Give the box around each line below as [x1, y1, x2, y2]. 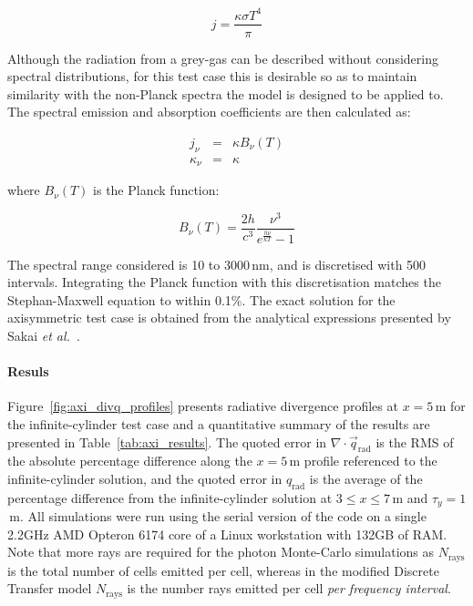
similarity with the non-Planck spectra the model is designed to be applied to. [7, 84, 444, 103]
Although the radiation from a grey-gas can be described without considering [7, 48, 438, 67]
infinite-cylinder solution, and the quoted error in [7, 468, 283, 488]
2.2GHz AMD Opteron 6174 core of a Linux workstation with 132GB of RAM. [7, 524, 447, 543]
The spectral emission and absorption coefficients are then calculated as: [7, 102, 411, 121]
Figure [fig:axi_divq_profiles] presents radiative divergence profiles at [7, 396, 398, 416]
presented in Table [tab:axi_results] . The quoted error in [7, 432, 327, 451]
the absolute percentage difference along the [7, 451, 252, 470]
